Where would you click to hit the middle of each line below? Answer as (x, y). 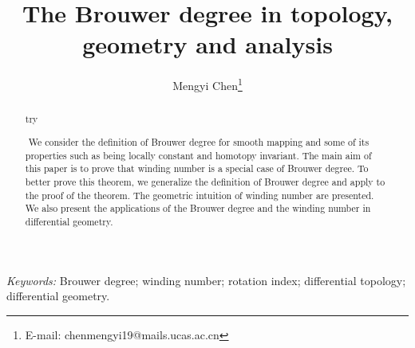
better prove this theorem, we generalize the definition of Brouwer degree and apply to (205, 181)
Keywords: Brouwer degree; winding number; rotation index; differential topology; (206, 280)
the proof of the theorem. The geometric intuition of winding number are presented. (200, 195)
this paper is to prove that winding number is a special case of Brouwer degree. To (197, 168)
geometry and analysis (207, 44)
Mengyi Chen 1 (207, 84)
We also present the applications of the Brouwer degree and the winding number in (198, 208)
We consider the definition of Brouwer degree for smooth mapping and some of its (199, 141)
